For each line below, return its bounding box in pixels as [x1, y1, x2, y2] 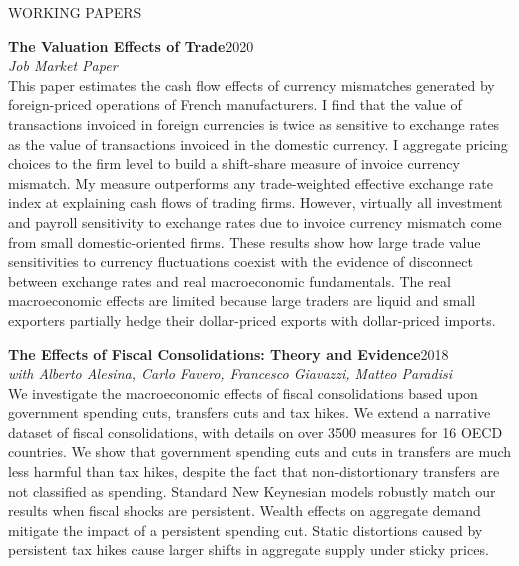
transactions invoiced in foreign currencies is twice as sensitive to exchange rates [8, 113, 500, 134]
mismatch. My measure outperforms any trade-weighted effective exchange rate [8, 172, 493, 193]
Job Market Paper [8, 55, 118, 76]
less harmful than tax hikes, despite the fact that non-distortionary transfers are [8, 461, 500, 482]
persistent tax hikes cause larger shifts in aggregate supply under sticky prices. [8, 539, 489, 560]
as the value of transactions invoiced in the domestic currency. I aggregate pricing [8, 133, 508, 154]
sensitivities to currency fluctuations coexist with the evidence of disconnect [8, 251, 473, 272]
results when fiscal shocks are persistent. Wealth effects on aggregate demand [8, 500, 481, 521]
